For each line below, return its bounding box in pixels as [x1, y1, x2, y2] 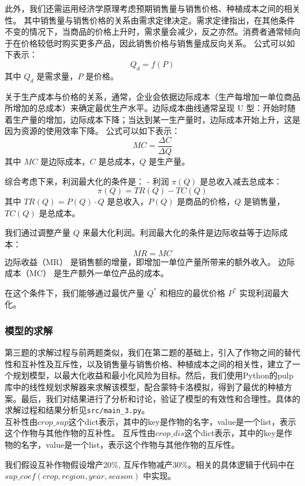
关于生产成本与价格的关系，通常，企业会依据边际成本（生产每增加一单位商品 [5, 90, 300, 102]
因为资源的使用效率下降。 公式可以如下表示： [5, 125, 180, 137]
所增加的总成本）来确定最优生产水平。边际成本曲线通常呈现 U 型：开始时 [5, 102, 287, 114]
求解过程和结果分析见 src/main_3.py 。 [5, 404, 150, 416]
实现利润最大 [239, 286, 289, 299]
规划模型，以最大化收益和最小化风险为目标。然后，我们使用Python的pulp [12, 369, 294, 381]
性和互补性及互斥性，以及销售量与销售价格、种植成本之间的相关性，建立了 [5, 357, 292, 370]
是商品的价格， [177, 195, 235, 207]
